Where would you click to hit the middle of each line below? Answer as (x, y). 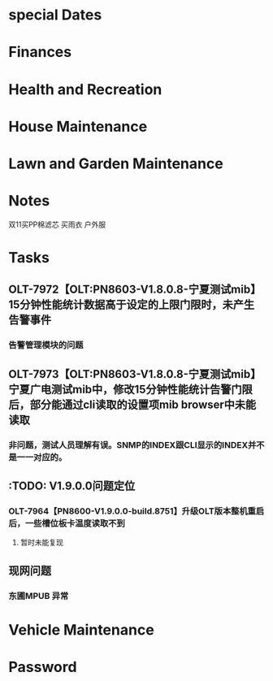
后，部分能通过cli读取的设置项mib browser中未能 (132, 404)
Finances (40, 52)
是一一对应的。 (38, 457)
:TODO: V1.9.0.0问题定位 (72, 486)
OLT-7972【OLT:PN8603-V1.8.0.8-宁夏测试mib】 (135, 290)
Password (43, 667)
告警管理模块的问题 (46, 345)
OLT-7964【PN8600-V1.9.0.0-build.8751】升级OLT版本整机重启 (136, 511)
